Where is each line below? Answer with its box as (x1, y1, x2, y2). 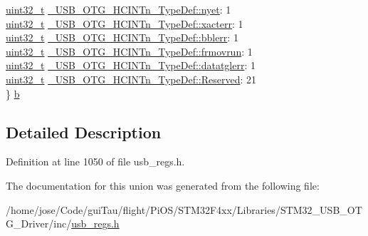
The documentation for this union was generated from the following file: (6, 178, 320, 193)
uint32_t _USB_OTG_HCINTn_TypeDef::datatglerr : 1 (6, 58, 256, 73)
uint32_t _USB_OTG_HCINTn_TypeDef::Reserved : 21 (6, 71, 256, 86)
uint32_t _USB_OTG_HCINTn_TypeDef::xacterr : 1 (6, 16, 243, 31)
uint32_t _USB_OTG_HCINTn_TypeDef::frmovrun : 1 (6, 43, 253, 58)
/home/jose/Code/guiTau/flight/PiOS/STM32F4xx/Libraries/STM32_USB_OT (6, 202, 362, 217)
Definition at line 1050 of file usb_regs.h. (6, 154, 185, 169)
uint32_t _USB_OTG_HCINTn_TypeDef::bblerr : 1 (6, 30, 238, 45)
